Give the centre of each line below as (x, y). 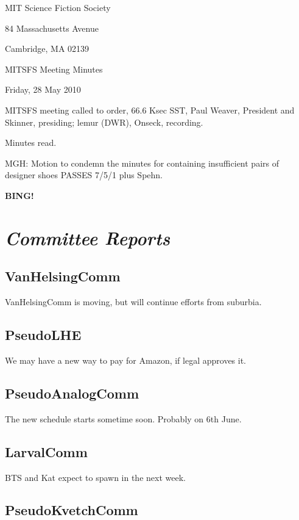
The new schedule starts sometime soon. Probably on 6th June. (123, 418)
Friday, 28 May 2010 (43, 89)
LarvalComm (46, 451)
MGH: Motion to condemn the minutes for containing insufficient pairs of (142, 163)
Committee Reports (88, 237)
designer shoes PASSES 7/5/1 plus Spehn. (84, 175)
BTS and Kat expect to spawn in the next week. (95, 477)
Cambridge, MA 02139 (47, 49)
